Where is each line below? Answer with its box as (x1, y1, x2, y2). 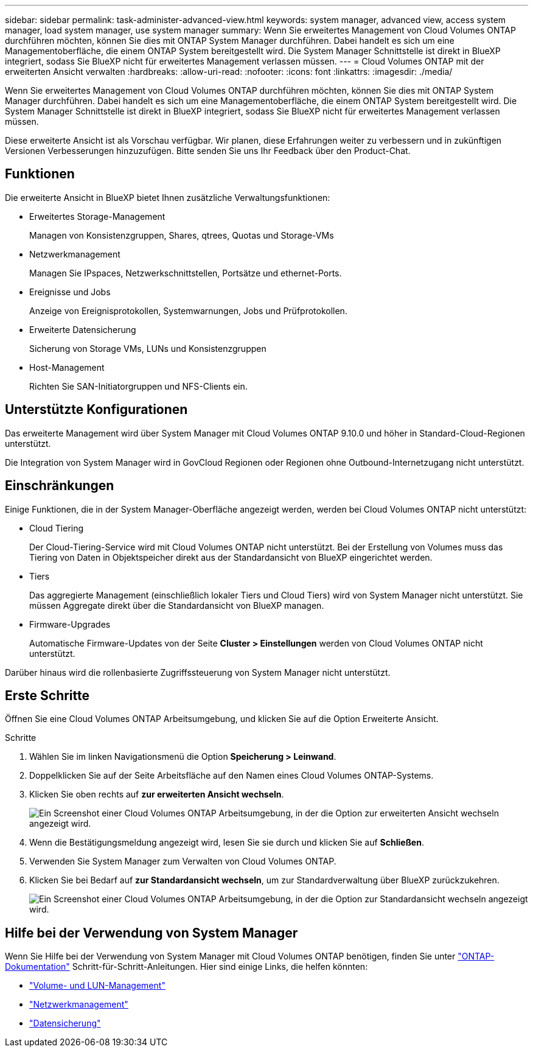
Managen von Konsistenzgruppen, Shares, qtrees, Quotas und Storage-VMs (29, 230, 334, 240)
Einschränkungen (5, 478, 114, 494)
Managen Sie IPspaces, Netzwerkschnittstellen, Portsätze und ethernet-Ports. (29, 267, 342, 278)
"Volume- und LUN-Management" (29, 980, 165, 991)
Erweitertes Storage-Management (29, 211, 165, 222)
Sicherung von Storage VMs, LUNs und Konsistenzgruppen (29, 343, 266, 354)
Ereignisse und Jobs (29, 286, 111, 297)
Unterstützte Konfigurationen (5, 402, 188, 418)
